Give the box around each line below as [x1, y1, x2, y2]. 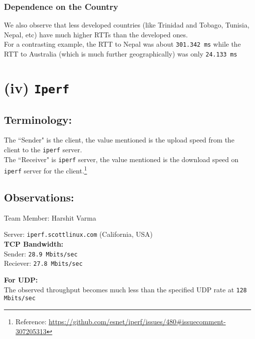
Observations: [4, 190, 75, 205]
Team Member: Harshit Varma [4, 212, 97, 223]
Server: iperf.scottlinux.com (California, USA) [4, 229, 153, 239]
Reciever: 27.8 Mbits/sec [4, 258, 83, 268]
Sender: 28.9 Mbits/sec [4, 248, 78, 258]
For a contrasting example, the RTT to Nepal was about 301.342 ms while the [4, 39, 241, 49]
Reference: [15, 316, 47, 326]
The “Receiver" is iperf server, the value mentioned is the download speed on [4, 154, 239, 164]
